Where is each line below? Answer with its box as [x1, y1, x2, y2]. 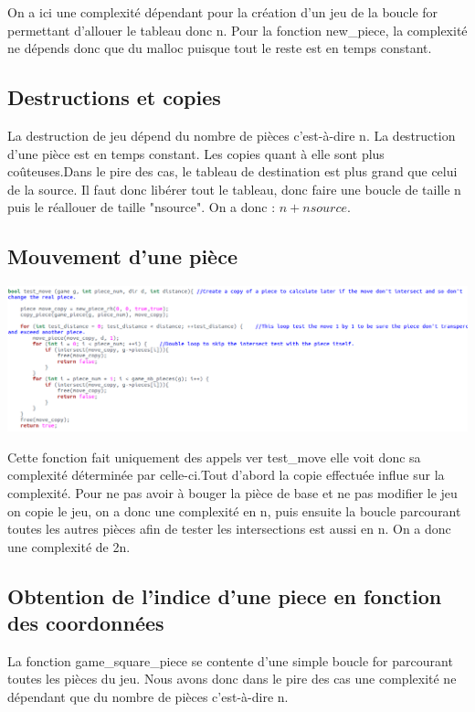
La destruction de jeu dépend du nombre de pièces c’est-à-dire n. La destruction [7, 125, 456, 144]
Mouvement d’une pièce [7, 242, 237, 271]
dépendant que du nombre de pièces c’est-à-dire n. [7, 687, 289, 707]
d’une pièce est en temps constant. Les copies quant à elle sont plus [7, 143, 385, 163]
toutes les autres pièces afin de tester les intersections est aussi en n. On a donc [7, 519, 451, 538]
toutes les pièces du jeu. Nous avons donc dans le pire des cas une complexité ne [7, 669, 457, 688]
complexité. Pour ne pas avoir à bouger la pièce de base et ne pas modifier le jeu [7, 483, 458, 502]
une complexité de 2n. [7, 537, 131, 556]
